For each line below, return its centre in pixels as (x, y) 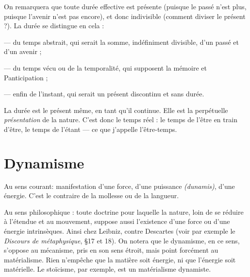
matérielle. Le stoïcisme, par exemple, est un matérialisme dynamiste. (108, 269)
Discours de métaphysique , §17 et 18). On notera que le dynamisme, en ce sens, (122, 240)
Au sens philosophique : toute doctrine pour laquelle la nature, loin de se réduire (124, 212)
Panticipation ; (26, 77)
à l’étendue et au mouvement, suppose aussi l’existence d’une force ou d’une (117, 221)
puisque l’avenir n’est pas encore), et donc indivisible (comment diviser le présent (125, 16)
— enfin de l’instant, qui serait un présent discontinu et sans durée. (104, 94)
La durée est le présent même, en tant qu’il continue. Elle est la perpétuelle (116, 110)
